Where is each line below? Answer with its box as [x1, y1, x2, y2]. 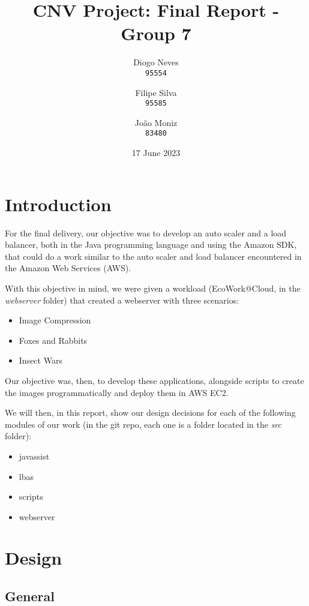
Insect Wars [19, 354, 62, 367]
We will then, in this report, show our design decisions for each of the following [5, 406, 296, 419]
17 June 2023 [131, 146, 181, 159]
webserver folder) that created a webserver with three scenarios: [5, 293, 239, 306]
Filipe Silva [135, 86, 177, 98]
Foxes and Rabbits [19, 334, 88, 346]
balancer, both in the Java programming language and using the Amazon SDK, [5, 238, 297, 251]
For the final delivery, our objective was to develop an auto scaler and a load [5, 226, 287, 239]
